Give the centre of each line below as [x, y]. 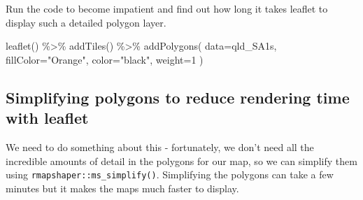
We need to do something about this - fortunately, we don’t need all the [160, 147]
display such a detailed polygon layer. [86, 22]
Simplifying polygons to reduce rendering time [178, 97]
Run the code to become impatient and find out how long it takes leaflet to [167, 8]
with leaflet [47, 118]
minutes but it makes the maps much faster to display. [122, 188]
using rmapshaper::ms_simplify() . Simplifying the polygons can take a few [170, 174]
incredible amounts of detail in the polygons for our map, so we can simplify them [181, 160]
